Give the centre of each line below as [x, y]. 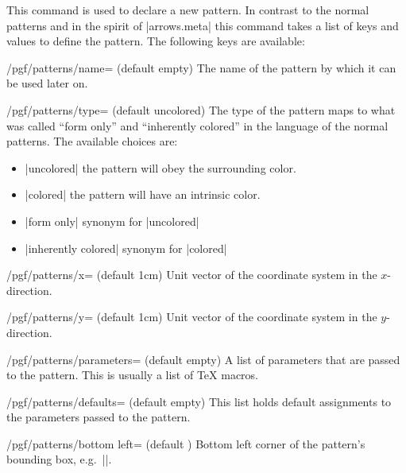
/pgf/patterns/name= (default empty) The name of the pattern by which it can [201, 67]
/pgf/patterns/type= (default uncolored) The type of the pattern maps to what [201, 109]
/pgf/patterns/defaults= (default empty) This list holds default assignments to [199, 401]
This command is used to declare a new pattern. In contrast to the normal [188, 10]
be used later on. [47, 83]
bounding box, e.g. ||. [59, 459]
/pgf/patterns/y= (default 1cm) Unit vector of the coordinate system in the [192, 317]
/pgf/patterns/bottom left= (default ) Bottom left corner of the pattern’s [186, 443]
